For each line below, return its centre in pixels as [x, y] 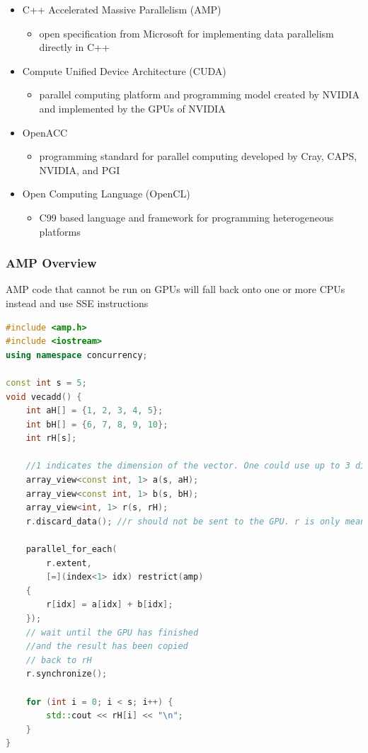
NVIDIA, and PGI [80, 169]
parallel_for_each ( [71, 550]
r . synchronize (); [67, 674]
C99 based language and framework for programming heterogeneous [186, 217]
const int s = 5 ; [46, 383]
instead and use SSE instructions [77, 303]
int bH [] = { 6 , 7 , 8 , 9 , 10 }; [97, 424]
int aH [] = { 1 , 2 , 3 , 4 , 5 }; [94, 411]
